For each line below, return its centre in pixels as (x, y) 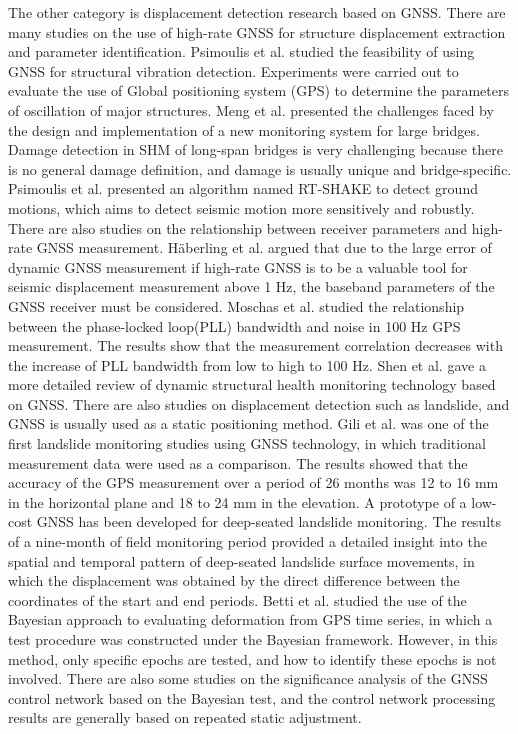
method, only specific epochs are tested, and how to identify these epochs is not (252, 658)
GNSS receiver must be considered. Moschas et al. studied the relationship (236, 305)
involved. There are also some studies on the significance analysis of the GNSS (248, 678)
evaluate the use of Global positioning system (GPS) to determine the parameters (258, 90)
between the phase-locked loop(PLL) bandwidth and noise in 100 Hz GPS (234, 325)
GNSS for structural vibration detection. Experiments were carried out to (233, 70)
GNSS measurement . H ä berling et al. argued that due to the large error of (264, 247)
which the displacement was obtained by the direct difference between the (234, 580)
